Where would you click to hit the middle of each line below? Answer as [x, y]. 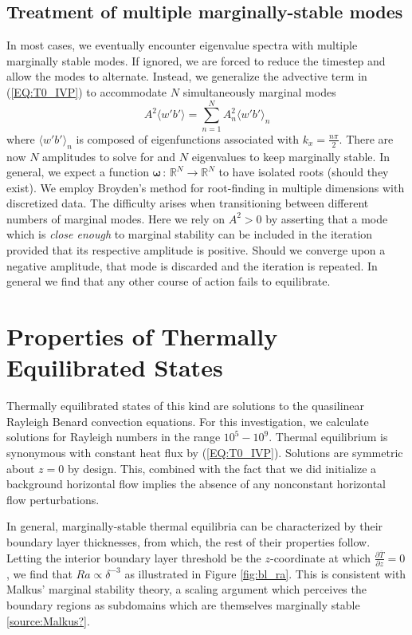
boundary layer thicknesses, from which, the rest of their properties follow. [188, 541]
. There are [366, 138]
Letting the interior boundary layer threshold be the [134, 557]
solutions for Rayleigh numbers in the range [114, 437]
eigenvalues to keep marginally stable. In [290, 156]
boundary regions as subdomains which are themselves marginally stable [183, 605]
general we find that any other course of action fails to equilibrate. [169, 281]
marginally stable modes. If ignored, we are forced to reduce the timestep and [196, 60]
